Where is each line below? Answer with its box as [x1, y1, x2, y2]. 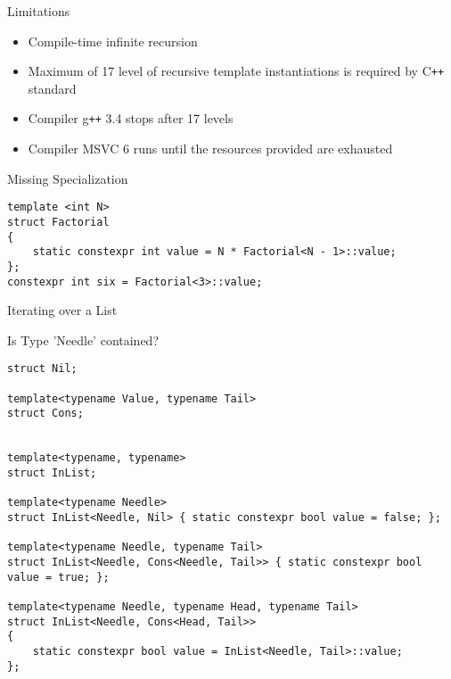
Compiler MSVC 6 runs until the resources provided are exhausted [28, 139, 393, 158]
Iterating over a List [7, 301, 118, 319]
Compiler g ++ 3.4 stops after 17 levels [28, 109, 234, 128]
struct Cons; [7, 407, 84, 420]
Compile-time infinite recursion [28, 31, 198, 50]
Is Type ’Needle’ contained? [7, 330, 160, 349]
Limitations [7, 2, 70, 20]
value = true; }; [7, 570, 110, 584]
